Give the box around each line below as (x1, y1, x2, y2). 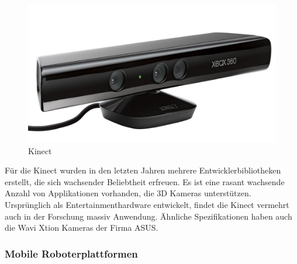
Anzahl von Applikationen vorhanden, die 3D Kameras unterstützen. (5, 187, 251, 199)
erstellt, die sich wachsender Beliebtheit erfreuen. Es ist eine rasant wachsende (5, 175, 285, 187)
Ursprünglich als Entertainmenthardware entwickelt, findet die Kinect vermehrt (5, 199, 289, 210)
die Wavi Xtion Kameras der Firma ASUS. (5, 221, 158, 234)
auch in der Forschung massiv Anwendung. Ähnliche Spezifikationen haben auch (5, 210, 292, 222)
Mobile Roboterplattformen (5, 246, 138, 260)
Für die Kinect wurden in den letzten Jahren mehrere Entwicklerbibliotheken (5, 164, 281, 176)
